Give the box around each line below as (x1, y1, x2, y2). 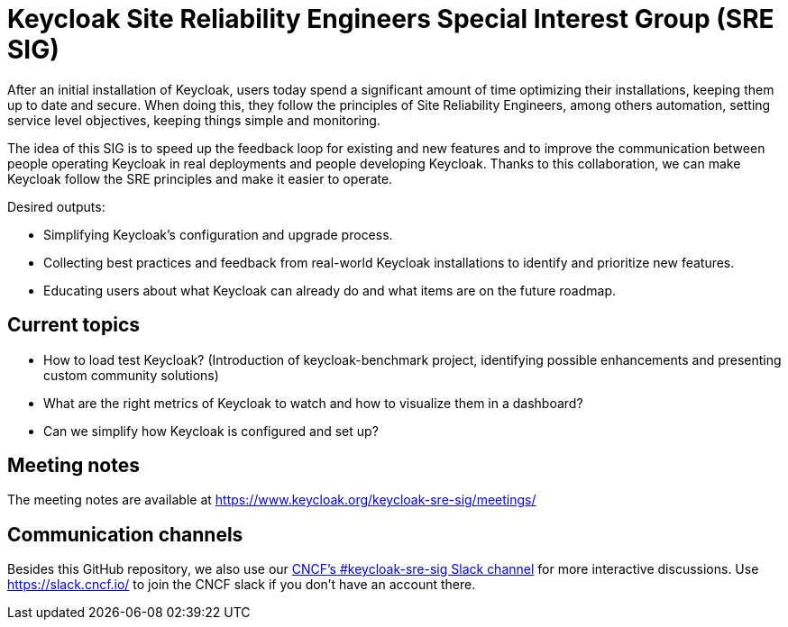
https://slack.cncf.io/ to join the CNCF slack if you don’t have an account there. (7, 577, 476, 593)
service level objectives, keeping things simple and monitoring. (7, 112, 380, 128)
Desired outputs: (7, 198, 105, 214)
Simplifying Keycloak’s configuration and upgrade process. (43, 226, 393, 242)
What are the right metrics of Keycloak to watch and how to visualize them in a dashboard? (43, 395, 583, 411)
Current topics (7, 313, 141, 337)
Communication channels (7, 522, 243, 546)
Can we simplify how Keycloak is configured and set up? (43, 423, 379, 439)
